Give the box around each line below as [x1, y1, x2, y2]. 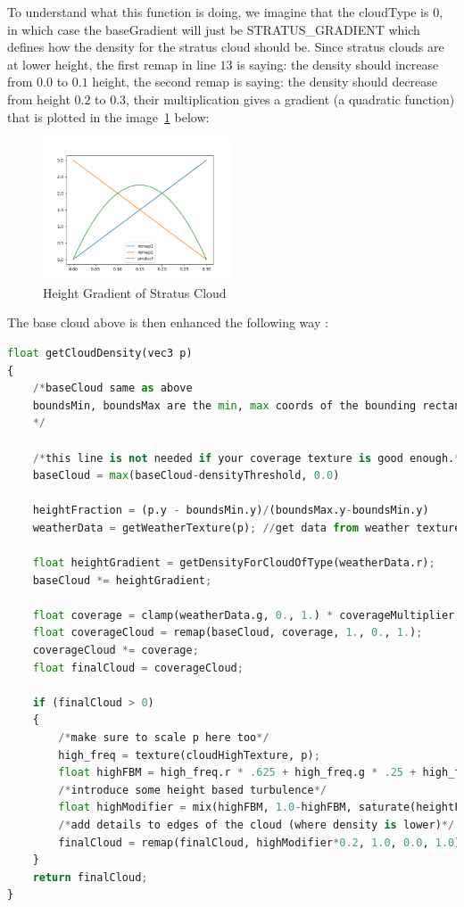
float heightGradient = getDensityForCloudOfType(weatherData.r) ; [32, 557, 435, 570]
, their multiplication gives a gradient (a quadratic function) [126, 89, 455, 108]
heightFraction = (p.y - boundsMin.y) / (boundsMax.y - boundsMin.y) [32, 504, 429, 517]
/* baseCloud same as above [32, 382, 193, 395]
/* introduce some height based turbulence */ [58, 783, 327, 796]
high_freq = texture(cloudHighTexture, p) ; [58, 748, 320, 762]
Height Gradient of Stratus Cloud [43, 283, 227, 301]
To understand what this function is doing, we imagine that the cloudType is [7, 3, 429, 21]
